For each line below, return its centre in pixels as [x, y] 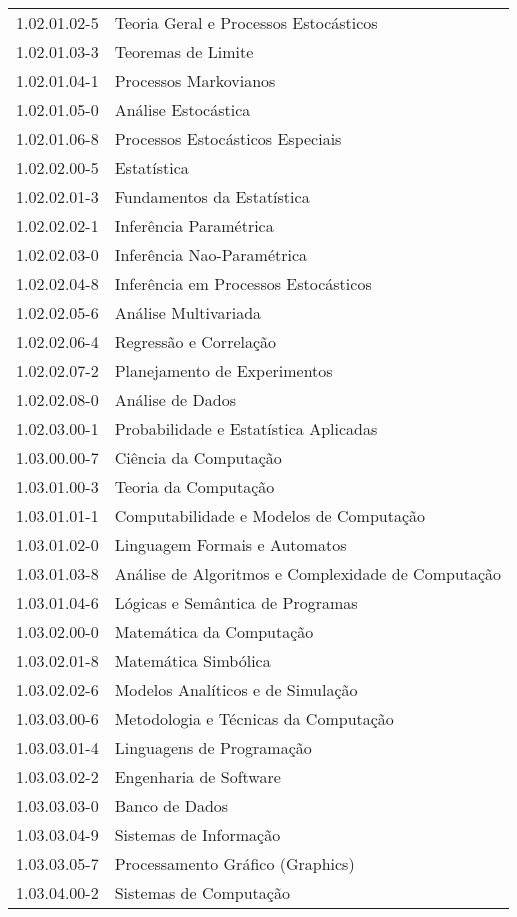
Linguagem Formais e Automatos [230, 544]
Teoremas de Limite [184, 51]
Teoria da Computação [194, 486]
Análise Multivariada [188, 312]
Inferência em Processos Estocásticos [243, 283]
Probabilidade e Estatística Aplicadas [246, 428]
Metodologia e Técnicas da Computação [254, 718]
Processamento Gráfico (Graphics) [234, 863]
